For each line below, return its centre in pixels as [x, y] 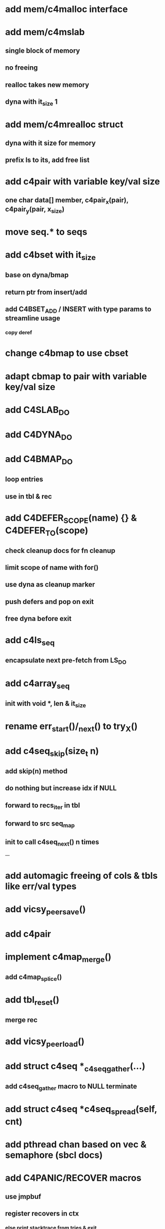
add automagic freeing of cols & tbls [82, 875]
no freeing [22, 68]
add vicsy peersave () [46, 910]
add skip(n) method [36, 771]
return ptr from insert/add [46, 292]
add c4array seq [37, 684]
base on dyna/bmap [37, 275]
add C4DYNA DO [39, 435]
